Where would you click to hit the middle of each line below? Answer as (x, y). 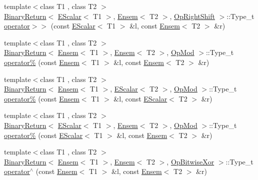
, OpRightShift (192, 16)
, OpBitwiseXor (190, 161)
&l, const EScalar (140, 98)
